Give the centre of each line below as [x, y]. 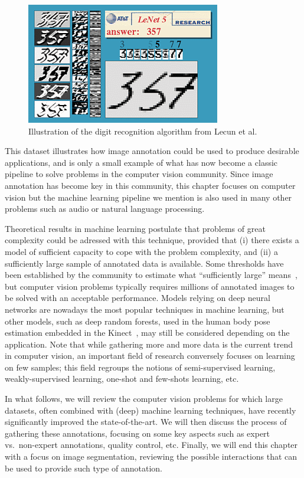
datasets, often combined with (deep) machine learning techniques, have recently [151, 410]
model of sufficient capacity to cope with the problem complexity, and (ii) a [141, 251]
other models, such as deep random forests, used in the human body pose [138, 321]
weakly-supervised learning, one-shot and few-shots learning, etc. [122, 379]
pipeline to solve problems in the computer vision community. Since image [139, 174]
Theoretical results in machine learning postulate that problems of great [135, 228]
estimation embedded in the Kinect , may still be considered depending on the [147, 333]
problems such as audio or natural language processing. [105, 209]
